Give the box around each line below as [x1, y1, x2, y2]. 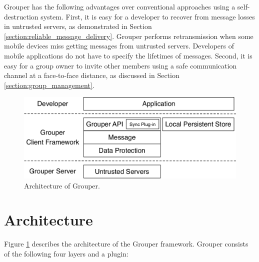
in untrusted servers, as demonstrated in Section [4, 21, 152, 31]
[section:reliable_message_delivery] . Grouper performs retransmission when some [4, 30, 253, 41]
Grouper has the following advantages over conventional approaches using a [4, 1, 235, 11]
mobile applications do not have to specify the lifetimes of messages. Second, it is [4, 50, 252, 60]
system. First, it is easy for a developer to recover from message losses [40, 11, 255, 21]
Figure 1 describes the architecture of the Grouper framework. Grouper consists [4, 238, 248, 249]
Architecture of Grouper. [24, 180, 100, 190]
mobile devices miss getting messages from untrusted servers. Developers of [4, 40, 234, 51]
